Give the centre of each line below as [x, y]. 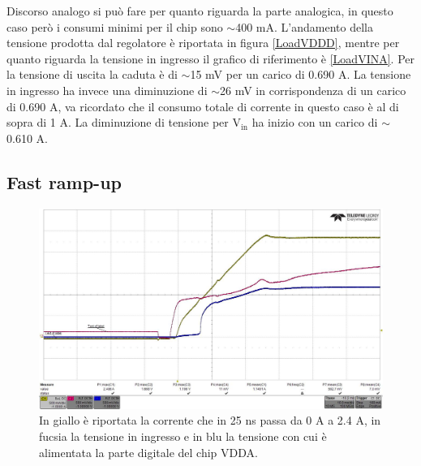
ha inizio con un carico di [315, 122]
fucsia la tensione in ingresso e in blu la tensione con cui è [183, 436]
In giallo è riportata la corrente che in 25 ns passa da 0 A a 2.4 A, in [210, 420]
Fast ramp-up [64, 181]
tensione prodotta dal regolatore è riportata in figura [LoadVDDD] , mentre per [203, 43]
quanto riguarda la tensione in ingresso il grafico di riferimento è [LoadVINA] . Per [210, 58]
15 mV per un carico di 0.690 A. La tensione [301, 74]
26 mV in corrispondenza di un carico [313, 90]
